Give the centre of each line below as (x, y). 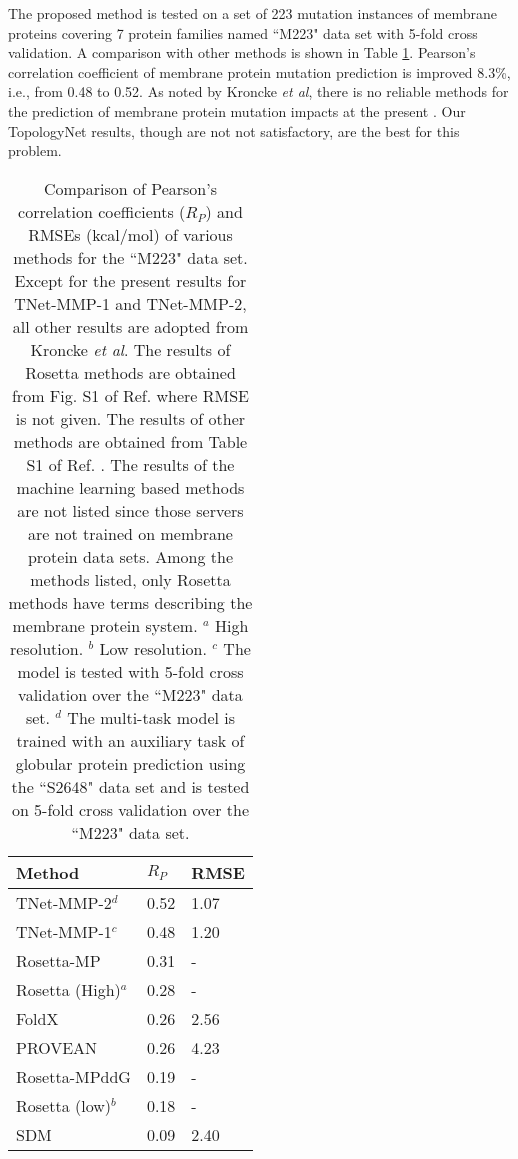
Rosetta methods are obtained (130, 372)
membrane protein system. (105, 625)
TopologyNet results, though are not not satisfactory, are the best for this (234, 130)
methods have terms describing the (130, 602)
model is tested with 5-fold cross (130, 671)
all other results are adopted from (130, 326)
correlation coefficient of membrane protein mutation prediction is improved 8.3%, (259, 71)
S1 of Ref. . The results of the (130, 464)
